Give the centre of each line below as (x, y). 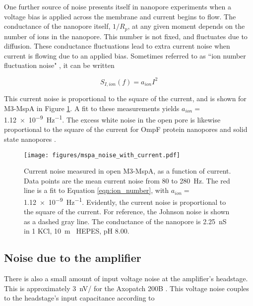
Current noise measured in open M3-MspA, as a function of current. (127, 171)
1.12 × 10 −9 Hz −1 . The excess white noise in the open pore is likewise (112, 119)
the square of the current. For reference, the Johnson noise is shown (127, 212)
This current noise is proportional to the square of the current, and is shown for (125, 98)
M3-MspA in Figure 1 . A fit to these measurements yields (92, 108)
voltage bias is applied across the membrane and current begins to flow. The (120, 16)
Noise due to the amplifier (73, 258)
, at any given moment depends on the (186, 26)
